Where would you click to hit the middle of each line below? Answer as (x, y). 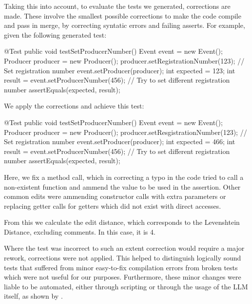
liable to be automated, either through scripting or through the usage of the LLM (126, 286)
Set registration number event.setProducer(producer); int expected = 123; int (120, 70)
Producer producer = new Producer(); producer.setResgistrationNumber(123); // (126, 132)
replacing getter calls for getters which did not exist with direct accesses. (113, 206)
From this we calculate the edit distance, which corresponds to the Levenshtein (122, 222)
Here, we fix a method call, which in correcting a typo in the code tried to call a (124, 177)
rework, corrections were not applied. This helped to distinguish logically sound (123, 258)
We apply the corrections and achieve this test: (74, 106)
